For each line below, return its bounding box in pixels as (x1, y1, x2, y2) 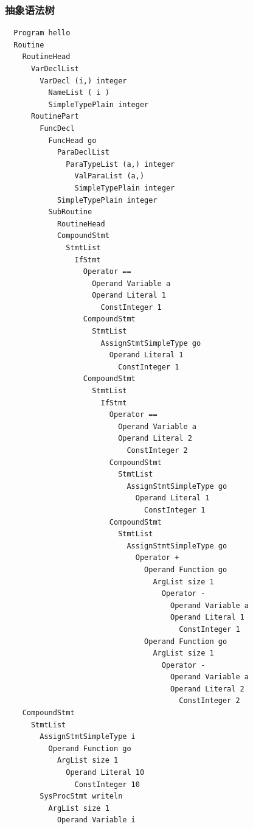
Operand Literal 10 (66, 768, 145, 777)
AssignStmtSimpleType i (40, 732, 136, 741)
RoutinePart (30, 112, 79, 121)
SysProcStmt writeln (40, 792, 123, 801)
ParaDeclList (57, 148, 109, 157)
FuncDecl (40, 124, 75, 133)
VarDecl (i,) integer (40, 76, 127, 85)
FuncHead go (48, 136, 97, 145)
